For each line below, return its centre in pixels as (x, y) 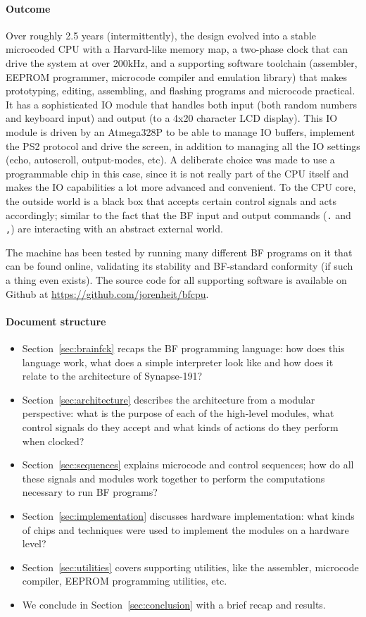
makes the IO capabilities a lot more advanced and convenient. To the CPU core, (181, 187)
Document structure (56, 321)
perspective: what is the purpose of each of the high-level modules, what (178, 413)
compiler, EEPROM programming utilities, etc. (125, 581)
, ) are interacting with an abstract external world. (114, 229)
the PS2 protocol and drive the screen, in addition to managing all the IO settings (183, 145)
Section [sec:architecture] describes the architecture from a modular (169, 399)
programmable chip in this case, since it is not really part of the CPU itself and (177, 173)
